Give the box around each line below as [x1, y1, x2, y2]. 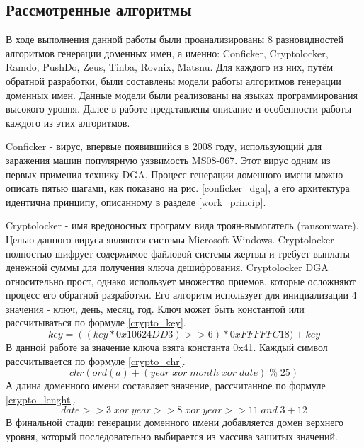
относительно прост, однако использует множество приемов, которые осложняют [6, 273, 356, 288]
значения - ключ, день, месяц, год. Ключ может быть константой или [6, 301, 305, 316]
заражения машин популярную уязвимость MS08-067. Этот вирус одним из [6, 152, 331, 167]
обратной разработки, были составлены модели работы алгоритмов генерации [6, 73, 341, 88]
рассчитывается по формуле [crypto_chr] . [6, 353, 186, 368]
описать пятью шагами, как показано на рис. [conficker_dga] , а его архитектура [6, 180, 350, 195]
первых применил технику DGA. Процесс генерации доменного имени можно [6, 166, 343, 181]
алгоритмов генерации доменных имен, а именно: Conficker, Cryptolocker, [6, 45, 329, 60]
